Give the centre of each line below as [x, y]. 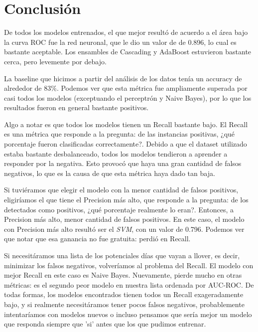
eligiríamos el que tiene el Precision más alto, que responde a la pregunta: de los [126, 200]
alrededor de [23, 88]
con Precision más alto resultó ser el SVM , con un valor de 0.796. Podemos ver [124, 229]
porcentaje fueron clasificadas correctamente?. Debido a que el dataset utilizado [126, 144]
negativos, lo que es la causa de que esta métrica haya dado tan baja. [110, 173]
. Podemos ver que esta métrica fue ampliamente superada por [152, 88]
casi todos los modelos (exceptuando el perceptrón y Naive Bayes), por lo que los [128, 97]
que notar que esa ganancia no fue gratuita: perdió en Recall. [97, 239]
